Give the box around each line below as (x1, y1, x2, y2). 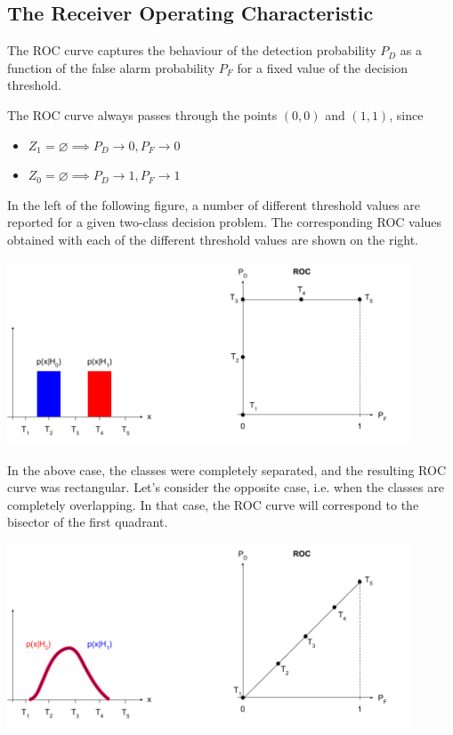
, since (389, 105, 424, 124)
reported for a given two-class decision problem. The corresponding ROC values (7, 213, 442, 231)
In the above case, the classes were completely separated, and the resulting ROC (7, 460, 447, 479)
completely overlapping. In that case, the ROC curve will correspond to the (7, 495, 419, 513)
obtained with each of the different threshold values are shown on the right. (7, 230, 418, 248)
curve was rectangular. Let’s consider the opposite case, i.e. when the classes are (7, 478, 444, 497)
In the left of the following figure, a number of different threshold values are (7, 195, 420, 214)
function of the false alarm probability (7, 58, 215, 77)
